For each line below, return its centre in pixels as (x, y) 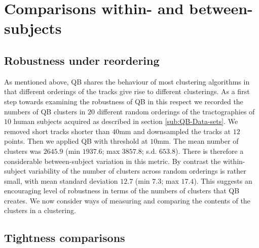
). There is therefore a (209, 151)
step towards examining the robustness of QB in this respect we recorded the (124, 101)
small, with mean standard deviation (61, 180)
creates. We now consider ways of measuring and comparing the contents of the (127, 200)
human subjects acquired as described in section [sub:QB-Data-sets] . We (126, 121)
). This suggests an (223, 180)
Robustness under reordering (82, 60)
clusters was (23, 151)
